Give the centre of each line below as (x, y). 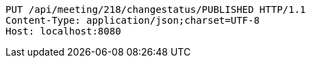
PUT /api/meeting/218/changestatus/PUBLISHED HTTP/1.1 (156, 9)
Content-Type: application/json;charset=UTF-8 (133, 20)
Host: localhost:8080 (63, 31)
